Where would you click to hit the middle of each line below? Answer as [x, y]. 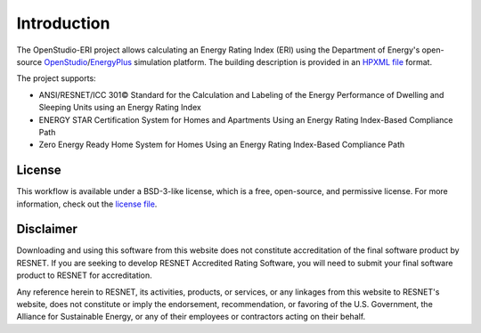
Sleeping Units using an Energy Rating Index [120, 108]
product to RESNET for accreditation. [85, 275]
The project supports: [57, 78]
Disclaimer [47, 229]
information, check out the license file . [87, 204]
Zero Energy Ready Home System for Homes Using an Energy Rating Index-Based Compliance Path [222, 145]
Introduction [63, 23]
